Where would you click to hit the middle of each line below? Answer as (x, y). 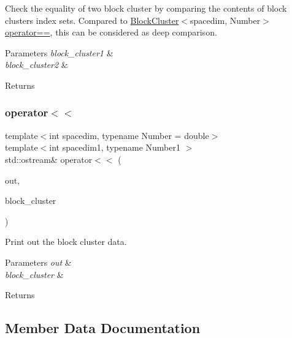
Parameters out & (38, 262)
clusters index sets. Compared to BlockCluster (92, 20)
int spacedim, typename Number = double (129, 135)
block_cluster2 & (36, 65)
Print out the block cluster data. (66, 242)
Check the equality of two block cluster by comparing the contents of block (146, 8)
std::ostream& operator (49, 159)
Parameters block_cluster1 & (59, 52)
